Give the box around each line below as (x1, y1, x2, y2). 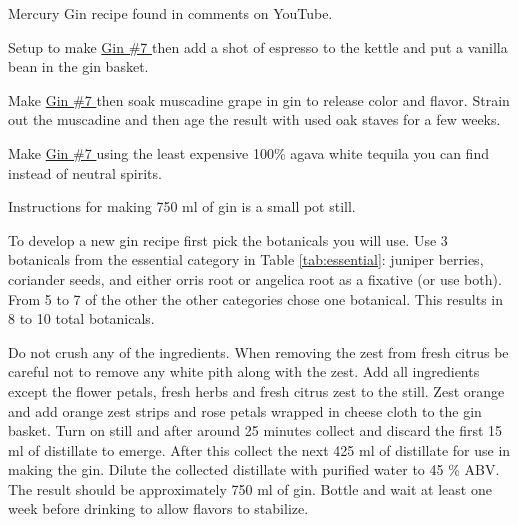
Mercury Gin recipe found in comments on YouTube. (8, 3, 333, 23)
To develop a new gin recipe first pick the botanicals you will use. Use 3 (8, 229, 448, 250)
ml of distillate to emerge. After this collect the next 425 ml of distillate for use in (8, 439, 511, 460)
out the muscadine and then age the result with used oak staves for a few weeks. (8, 109, 501, 130)
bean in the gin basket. (8, 56, 149, 77)
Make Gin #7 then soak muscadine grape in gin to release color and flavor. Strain (8, 89, 510, 110)
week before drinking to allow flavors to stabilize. (8, 498, 309, 519)
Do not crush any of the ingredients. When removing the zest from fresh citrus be (8, 341, 509, 362)
